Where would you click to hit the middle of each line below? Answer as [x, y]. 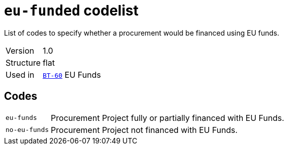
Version [20, 50]
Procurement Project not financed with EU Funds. [144, 130]
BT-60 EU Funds [72, 74]
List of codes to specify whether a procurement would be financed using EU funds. [142, 33]
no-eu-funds [27, 130]
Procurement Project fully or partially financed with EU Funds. [168, 118]
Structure [23, 62]
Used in [20, 74]
